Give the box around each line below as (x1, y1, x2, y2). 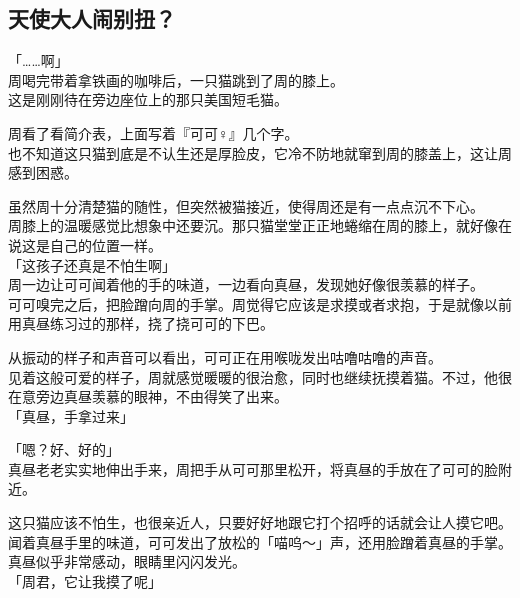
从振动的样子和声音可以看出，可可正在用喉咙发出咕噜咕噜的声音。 (8, 346, 442, 367)
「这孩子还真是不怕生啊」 (8, 254, 176, 275)
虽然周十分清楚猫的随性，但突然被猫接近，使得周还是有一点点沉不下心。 (8, 195, 484, 216)
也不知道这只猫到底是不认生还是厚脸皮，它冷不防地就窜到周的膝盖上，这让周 (8, 142, 512, 163)
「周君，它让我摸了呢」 (8, 570, 162, 591)
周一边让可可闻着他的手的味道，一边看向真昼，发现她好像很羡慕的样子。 (8, 274, 484, 295)
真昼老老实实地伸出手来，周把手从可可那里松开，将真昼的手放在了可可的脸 (8, 458, 498, 479)
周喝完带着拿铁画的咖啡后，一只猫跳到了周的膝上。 (8, 69, 344, 90)
